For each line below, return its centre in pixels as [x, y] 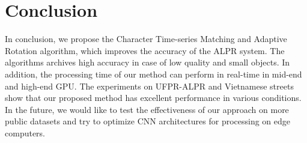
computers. [25, 132]
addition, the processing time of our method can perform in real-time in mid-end [153, 74]
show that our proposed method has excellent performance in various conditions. [153, 98]
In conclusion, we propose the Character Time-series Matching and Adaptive [146, 39]
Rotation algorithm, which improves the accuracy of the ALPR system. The [145, 50]
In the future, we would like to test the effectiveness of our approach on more [147, 109]
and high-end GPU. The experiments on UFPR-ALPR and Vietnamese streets [149, 86]
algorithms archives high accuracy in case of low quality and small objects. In [147, 62]
